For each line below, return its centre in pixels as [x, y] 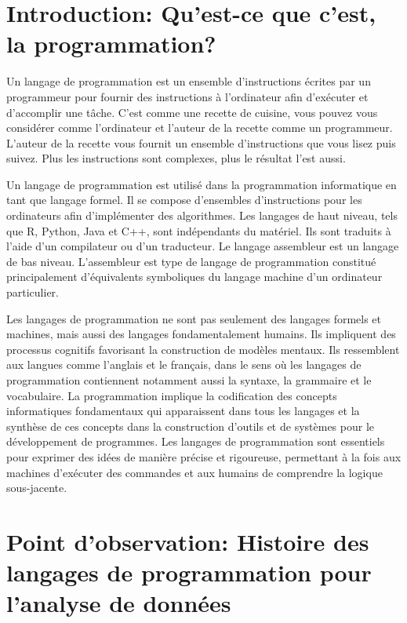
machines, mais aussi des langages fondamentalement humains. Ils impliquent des [201, 334]
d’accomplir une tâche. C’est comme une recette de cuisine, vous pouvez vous [192, 112]
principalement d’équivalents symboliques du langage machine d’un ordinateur [194, 277]
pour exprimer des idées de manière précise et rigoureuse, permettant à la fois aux [204, 456]
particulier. [33, 292]
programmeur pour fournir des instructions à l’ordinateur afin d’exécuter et [187, 96]
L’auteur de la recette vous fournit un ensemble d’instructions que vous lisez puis [201, 142]
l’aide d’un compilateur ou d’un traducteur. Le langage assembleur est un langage [203, 246]
